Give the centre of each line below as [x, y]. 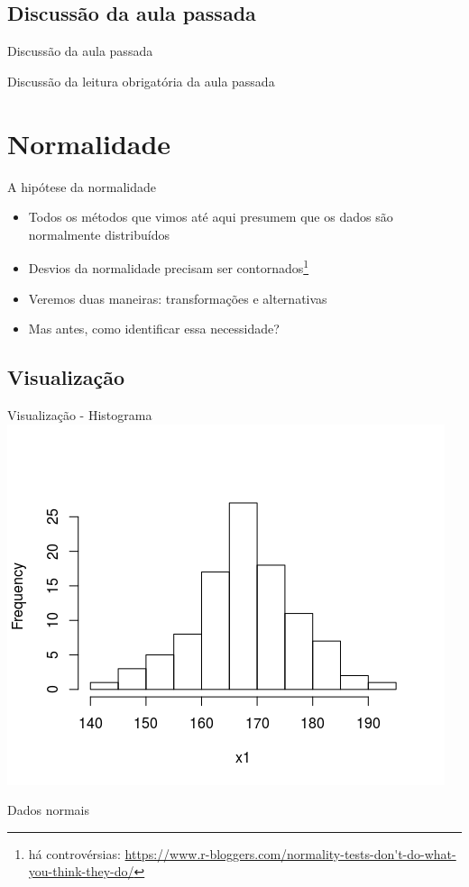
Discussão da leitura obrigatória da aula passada [141, 81]
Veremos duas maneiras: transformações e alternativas [178, 298]
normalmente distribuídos [99, 234]
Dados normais [48, 810]
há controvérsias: [74, 853]
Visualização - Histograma [80, 414]
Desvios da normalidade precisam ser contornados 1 [169, 266]
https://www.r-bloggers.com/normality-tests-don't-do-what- [290, 853]
